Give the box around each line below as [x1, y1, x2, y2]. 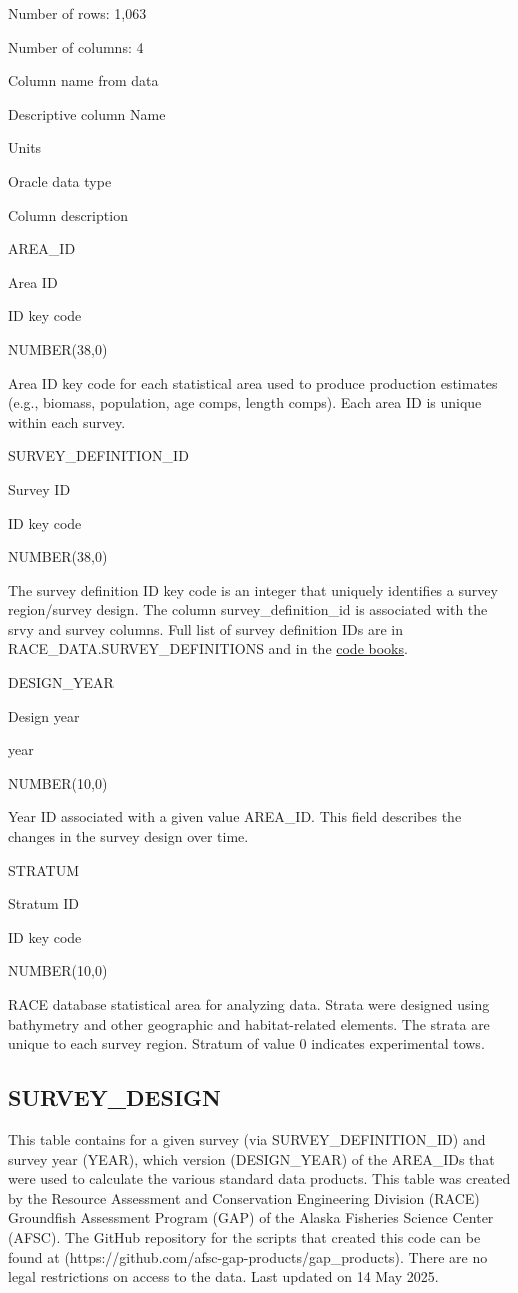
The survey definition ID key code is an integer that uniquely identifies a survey [8, 579, 498, 600]
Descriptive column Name [8, 103, 166, 124]
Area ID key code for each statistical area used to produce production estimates [8, 372, 498, 393]
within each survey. [8, 411, 126, 432]
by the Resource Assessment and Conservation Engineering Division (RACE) [8, 1187, 480, 1208]
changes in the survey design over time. [8, 826, 249, 847]
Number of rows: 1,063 [8, 3, 147, 23]
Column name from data [8, 70, 159, 91]
